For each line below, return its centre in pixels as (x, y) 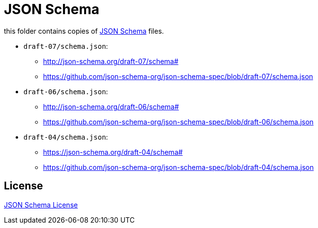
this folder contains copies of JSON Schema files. (84, 31)
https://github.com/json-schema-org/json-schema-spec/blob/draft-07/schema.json (178, 76)
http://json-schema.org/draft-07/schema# (111, 61)
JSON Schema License (41, 205)
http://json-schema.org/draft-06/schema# (111, 106)
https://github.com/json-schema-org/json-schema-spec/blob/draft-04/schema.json (179, 167)
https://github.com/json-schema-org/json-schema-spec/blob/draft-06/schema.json (178, 122)
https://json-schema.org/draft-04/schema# (113, 152)
